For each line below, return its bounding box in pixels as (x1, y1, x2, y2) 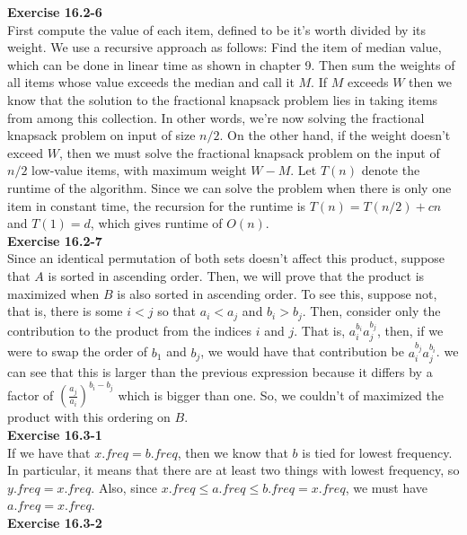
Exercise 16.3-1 (7, 425, 102, 443)
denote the (361, 161, 420, 180)
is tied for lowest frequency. (302, 443, 453, 461)
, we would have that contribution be (200, 342, 405, 361)
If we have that (7, 443, 91, 461)
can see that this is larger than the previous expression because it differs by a (7, 363, 433, 382)
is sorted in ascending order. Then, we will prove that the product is (48, 266, 425, 285)
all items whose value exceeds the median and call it (7, 73, 295, 92)
